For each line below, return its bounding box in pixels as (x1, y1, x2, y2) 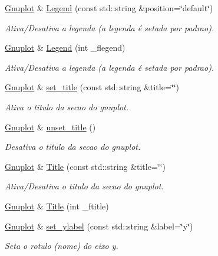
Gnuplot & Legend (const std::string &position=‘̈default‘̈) (5, 2, 213, 14)
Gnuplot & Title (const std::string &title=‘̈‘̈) (5, 160, 166, 172)
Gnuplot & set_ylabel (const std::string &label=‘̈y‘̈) (5, 219, 193, 232)
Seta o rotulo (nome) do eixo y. (5, 239, 118, 252)
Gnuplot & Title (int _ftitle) (5, 199, 109, 212)
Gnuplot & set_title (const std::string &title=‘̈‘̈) (5, 81, 180, 93)
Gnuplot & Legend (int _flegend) (5, 41, 125, 54)
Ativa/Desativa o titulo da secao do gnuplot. (5, 180, 164, 192)
